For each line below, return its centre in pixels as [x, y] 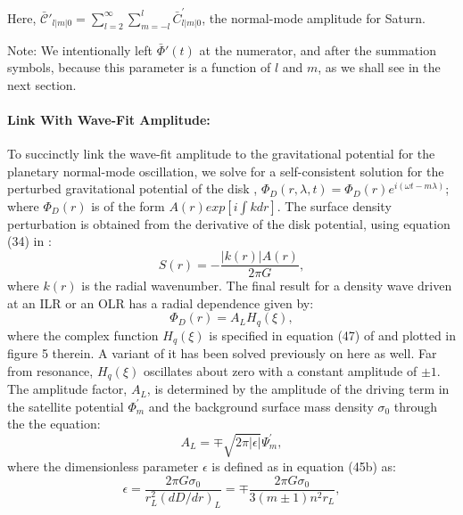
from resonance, [50, 370]
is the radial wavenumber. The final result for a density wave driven [267, 286]
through [416, 406]
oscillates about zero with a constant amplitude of [280, 370]
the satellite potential [66, 406]
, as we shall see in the [379, 67]
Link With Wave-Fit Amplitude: [109, 119]
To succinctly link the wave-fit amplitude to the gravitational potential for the [221, 154]
